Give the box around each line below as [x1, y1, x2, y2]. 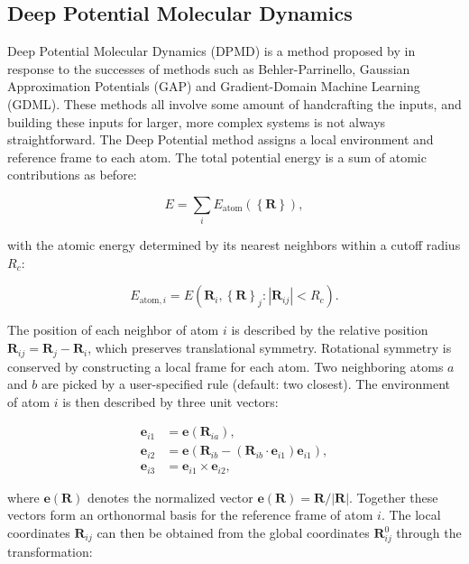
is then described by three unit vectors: [62, 392, 279, 411]
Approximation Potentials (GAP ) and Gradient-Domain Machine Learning [7, 77, 420, 96]
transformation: [7, 541, 93, 560]
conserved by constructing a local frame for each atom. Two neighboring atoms [7, 356, 444, 375]
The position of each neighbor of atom [7, 320, 219, 339]
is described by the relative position [231, 320, 428, 339]
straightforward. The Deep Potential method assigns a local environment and [7, 130, 434, 149]
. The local [381, 505, 441, 524]
